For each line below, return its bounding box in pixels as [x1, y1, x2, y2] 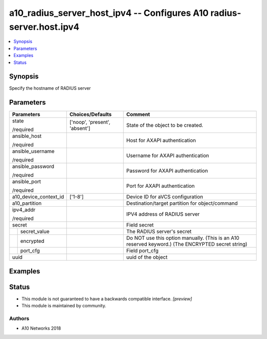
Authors [9, 315, 30, 322]
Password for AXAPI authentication [126, 168, 208, 174]
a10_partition [12, 200, 42, 207]
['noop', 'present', [69, 119, 111, 126]
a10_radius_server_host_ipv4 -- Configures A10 [9, 7, 209, 18]
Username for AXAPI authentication [126, 152, 210, 159]
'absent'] [69, 125, 90, 132]
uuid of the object [126, 254, 168, 261]
